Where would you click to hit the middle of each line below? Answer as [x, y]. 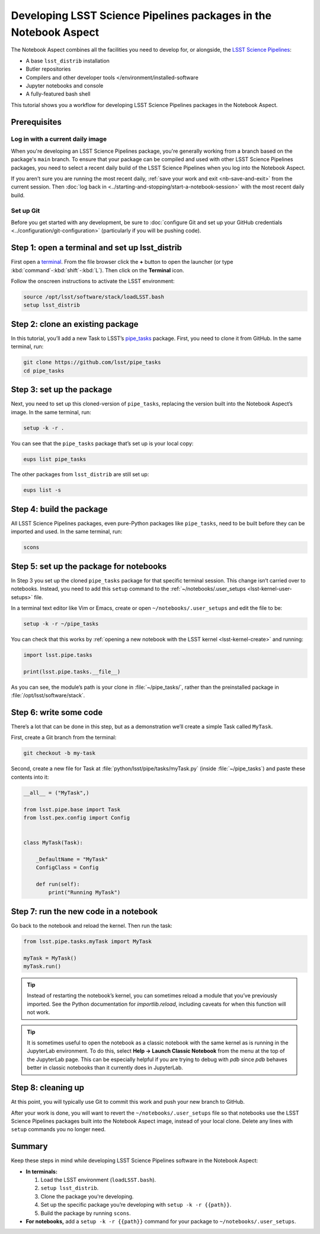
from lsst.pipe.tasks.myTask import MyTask [88, 941]
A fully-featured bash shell [58, 94]
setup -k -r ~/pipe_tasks [61, 624]
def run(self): [58, 884]
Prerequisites [36, 122]
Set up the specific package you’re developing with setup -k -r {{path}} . [136, 1205]
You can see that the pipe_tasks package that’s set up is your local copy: [102, 443]
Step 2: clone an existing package [75, 324]
